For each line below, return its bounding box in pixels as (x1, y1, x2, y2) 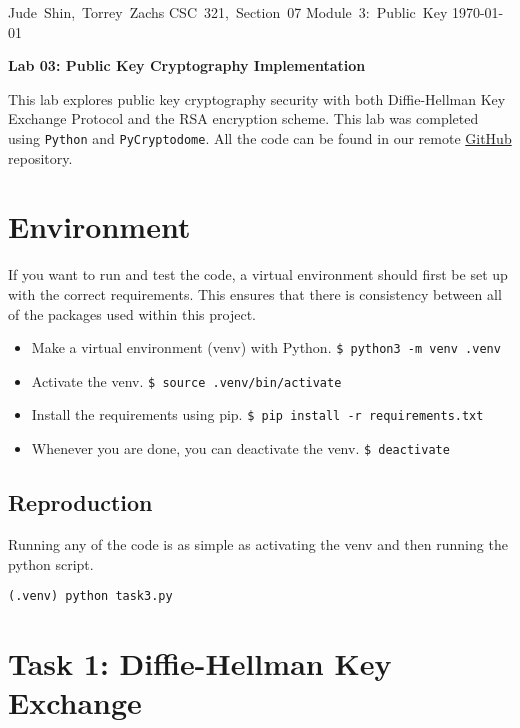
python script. (8, 553, 94, 574)
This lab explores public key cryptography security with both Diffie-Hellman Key (8, 88, 506, 109)
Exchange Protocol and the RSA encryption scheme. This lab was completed (8, 108, 479, 129)
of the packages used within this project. (8, 303, 256, 324)
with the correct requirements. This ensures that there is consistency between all (8, 283, 502, 304)
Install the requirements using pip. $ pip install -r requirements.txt (31, 404, 484, 425)
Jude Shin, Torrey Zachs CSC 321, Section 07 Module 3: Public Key (8, 2, 448, 22)
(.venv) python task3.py (8, 589, 173, 604)
